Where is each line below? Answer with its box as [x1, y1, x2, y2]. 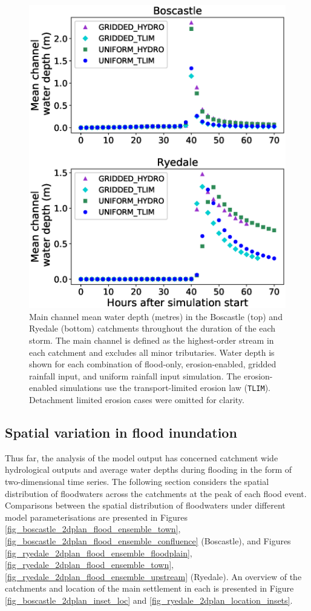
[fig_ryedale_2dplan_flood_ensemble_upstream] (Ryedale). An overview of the [5, 570, 302, 583]
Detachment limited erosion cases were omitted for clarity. [29, 393, 244, 406]
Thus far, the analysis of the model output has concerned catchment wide [5, 451, 278, 464]
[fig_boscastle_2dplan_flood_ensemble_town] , [5, 523, 181, 535]
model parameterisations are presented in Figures [5, 510, 188, 523]
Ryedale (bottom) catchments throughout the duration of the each [29, 322, 276, 335]
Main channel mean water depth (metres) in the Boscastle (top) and [29, 310, 283, 322]
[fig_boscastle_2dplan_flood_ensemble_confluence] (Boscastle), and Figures [5, 534, 291, 547]
